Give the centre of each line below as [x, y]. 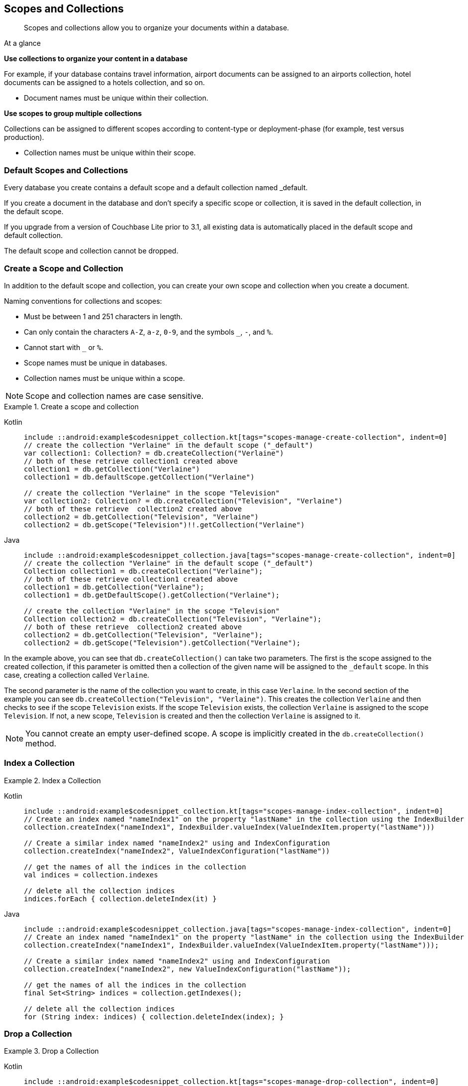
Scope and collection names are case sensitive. [115, 396]
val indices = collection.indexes [91, 875]
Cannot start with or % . [64, 347]
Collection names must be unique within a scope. [104, 378]
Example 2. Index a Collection [52, 780]
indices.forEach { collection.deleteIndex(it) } [120, 899]
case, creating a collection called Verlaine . [77, 675]
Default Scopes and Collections [66, 170]
